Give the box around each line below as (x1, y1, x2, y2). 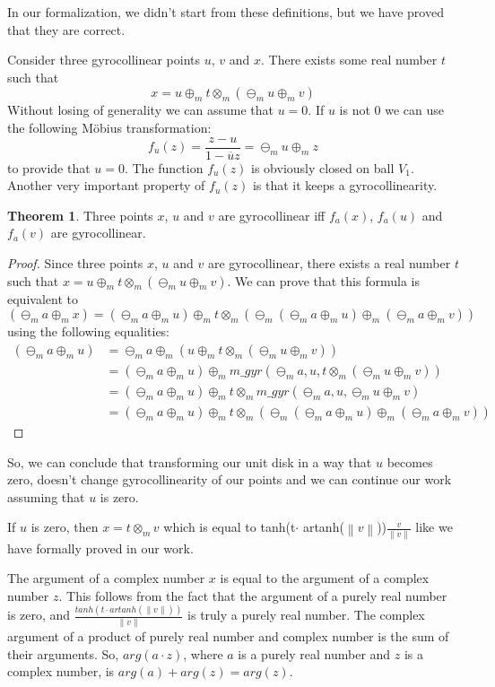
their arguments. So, (7, 644, 119, 663)
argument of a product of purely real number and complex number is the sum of (7, 627, 449, 645)
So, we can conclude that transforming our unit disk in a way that (7, 452, 372, 471)
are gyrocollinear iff (218, 205, 326, 224)
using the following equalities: (7, 322, 170, 341)
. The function (124, 158, 204, 177)
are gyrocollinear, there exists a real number (207, 254, 451, 272)
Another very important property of (7, 176, 205, 195)
